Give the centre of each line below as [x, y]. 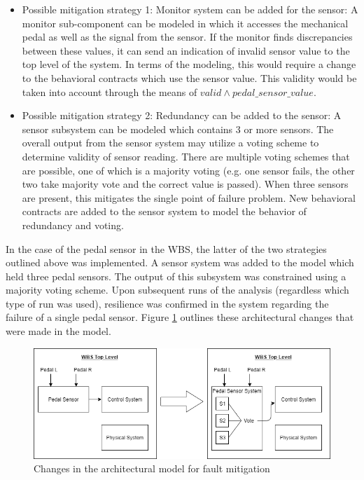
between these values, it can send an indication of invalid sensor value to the [186, 50]
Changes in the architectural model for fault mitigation [152, 468]
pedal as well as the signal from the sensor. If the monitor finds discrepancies [187, 37]
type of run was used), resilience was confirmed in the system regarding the [167, 303]
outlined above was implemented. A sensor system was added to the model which [180, 262]
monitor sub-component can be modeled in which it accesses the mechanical [185, 23]
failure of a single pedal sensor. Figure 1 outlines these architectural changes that [180, 317]
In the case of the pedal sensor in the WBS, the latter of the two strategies [166, 248]
